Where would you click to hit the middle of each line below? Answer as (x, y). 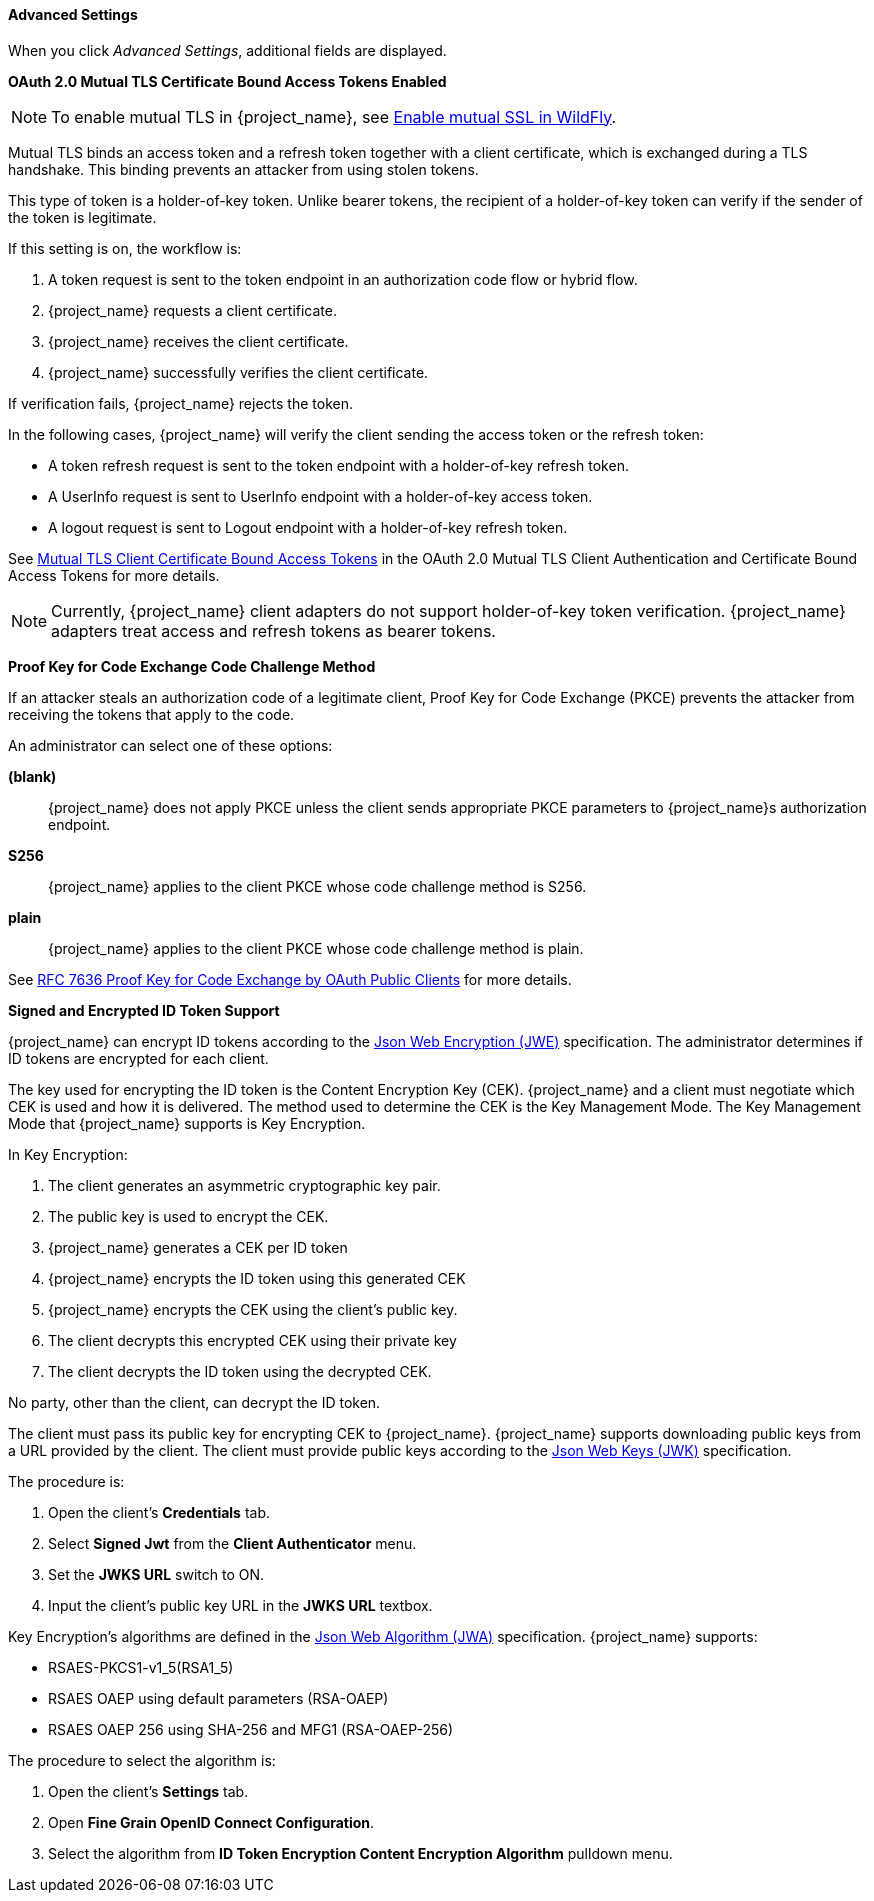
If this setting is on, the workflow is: (125, 248)
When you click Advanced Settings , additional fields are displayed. (227, 50)
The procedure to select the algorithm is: (142, 1760)
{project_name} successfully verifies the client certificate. (238, 372)
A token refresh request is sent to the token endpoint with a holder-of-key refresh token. (338, 465)
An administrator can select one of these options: (170, 745)
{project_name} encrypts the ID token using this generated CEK (257, 1278)
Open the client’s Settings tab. (148, 1791)
